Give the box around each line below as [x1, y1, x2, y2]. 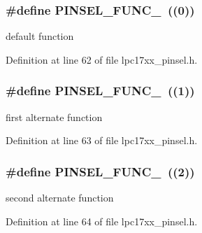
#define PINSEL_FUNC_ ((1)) [6, 82, 195, 99]
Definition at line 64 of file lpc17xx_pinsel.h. [6, 213, 198, 228]
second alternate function [6, 190, 114, 205]
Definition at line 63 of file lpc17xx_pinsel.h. [6, 133, 198, 148]
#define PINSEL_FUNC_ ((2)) [6, 162, 195, 180]
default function [6, 29, 74, 43]
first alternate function [6, 109, 103, 124]
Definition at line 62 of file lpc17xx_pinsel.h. [6, 52, 198, 66]
